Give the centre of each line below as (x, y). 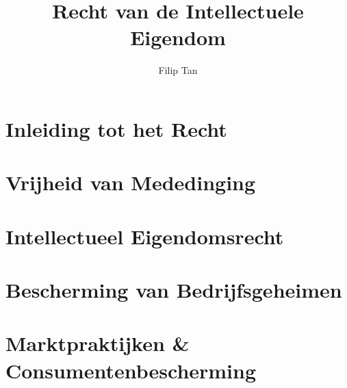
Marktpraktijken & (98, 343)
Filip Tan (178, 70)
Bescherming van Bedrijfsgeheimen (174, 290)
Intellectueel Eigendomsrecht (145, 236)
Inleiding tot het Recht (116, 128)
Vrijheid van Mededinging (131, 182)
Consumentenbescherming (131, 370)
